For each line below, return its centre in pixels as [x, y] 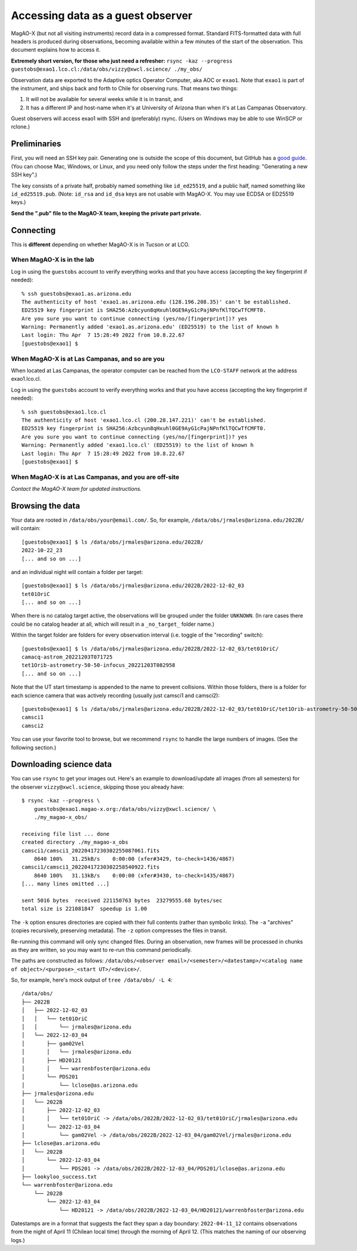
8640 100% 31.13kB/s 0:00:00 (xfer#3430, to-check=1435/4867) [134, 875]
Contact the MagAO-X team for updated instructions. [76, 489]
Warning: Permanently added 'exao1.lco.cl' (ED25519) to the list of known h [138, 445]
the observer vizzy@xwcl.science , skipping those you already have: [98, 787]
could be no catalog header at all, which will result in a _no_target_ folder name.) [113, 624]
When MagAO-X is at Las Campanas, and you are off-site [95, 477]
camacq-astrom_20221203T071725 [67, 657]
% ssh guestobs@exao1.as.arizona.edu [77, 294]
